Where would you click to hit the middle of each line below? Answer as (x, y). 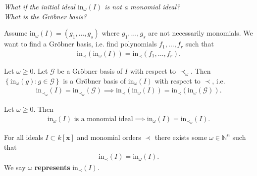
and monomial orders (109, 137)
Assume (16, 33)
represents (52, 167)
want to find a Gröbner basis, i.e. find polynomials (80, 44)
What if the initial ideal (40, 6)
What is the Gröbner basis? (45, 16)
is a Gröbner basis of (95, 80)
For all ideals (24, 137)
